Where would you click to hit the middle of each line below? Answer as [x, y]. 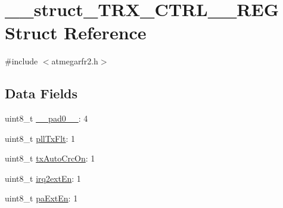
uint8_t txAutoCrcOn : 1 [50, 158]
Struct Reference [76, 32]
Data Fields [41, 93]
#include [21, 61]
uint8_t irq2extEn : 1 [43, 178]
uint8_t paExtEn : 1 [41, 198]
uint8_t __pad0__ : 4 [46, 118]
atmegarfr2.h [75, 61]
